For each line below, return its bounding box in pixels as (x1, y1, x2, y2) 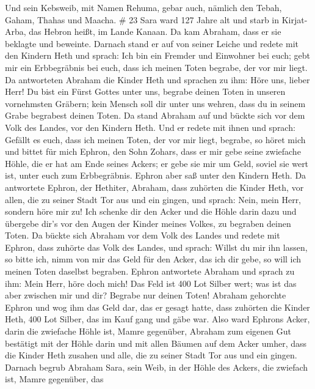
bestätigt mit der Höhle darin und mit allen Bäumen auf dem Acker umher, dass (5, 336, 307, 349)
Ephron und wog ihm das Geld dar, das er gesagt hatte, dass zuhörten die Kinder (5, 300, 310, 313)
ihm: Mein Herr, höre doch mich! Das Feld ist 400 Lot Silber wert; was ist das (5, 276, 297, 289)
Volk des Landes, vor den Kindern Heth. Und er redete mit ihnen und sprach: (5, 120, 295, 133)
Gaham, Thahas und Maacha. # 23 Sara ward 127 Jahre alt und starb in (5, 13, 280, 26)
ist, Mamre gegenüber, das (5, 372, 104, 385)
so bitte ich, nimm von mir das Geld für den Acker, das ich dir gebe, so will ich (5, 253, 302, 265)
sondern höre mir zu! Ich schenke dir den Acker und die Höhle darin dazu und (5, 205, 297, 218)
